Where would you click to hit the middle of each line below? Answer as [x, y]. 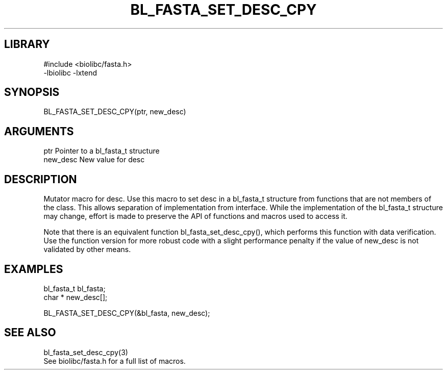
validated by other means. [87, 250]
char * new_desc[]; [76, 297]
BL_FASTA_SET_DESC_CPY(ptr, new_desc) [115, 112]
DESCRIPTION [41, 179]
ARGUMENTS [39, 131]
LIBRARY [27, 44]
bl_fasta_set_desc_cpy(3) [86, 352]
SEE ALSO [30, 333]
